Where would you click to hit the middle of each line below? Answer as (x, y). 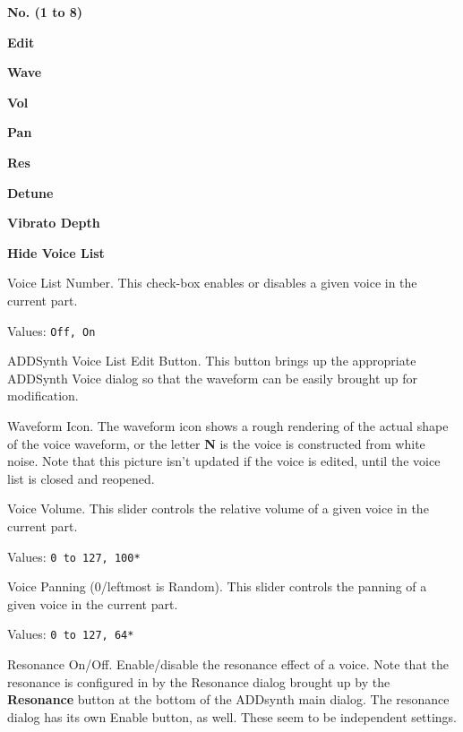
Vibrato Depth (54, 223)
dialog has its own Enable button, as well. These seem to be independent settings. (232, 716)
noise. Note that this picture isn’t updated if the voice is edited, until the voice (224, 461)
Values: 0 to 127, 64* (71, 634)
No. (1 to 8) (45, 12)
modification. (43, 396)
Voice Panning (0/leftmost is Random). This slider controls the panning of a (217, 586)
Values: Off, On (51, 330)
